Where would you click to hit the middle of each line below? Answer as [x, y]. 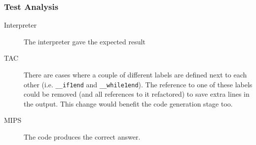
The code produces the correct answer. [82, 137]
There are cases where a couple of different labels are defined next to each [135, 74]
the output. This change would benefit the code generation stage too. [128, 103]
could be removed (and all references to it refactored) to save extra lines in [137, 94]
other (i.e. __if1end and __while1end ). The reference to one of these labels [138, 84]
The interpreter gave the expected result [85, 41]
